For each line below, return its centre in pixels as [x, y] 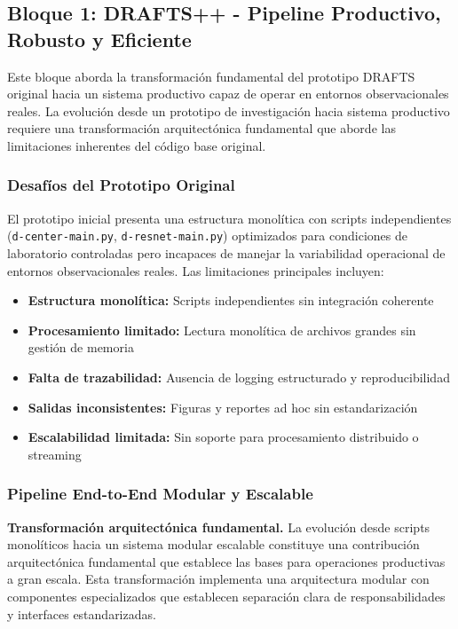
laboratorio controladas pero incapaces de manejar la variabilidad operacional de [226, 253]
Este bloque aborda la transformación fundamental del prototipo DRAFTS [211, 76]
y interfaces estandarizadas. [82, 613]
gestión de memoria [81, 347]
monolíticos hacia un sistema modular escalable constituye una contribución [213, 544]
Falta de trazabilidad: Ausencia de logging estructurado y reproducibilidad [239, 377]
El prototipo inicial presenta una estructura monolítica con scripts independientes [229, 218]
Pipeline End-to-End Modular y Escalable [160, 494]
